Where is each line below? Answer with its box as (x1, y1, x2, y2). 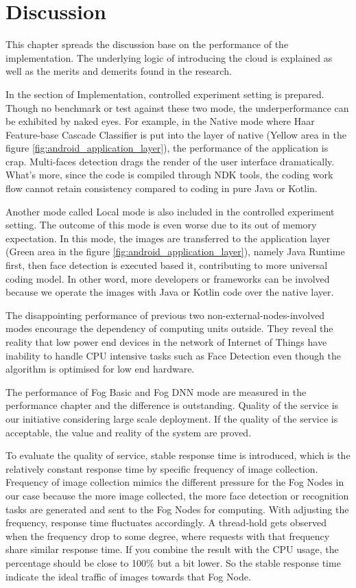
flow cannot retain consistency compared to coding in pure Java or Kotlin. (5, 181, 318, 196)
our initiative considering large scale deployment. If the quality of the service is (5, 411, 338, 425)
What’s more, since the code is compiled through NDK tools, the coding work (5, 167, 333, 182)
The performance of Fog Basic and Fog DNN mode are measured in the (5, 384, 307, 399)
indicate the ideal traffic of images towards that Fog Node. (5, 569, 251, 583)
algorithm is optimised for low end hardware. (5, 362, 195, 376)
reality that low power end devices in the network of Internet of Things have (5, 335, 327, 349)
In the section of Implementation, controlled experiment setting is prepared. (5, 86, 324, 101)
